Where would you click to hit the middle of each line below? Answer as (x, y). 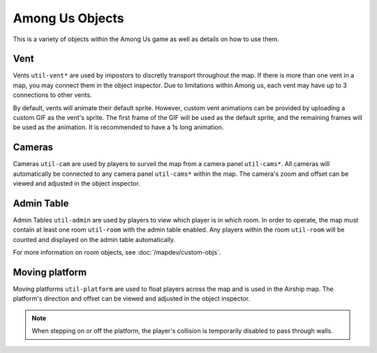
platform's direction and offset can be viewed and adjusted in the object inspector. (132, 299)
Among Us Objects (68, 18)
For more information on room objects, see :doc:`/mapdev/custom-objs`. (117, 253)
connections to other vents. (52, 95)
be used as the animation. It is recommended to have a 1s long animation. (118, 127)
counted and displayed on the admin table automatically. (94, 239)
